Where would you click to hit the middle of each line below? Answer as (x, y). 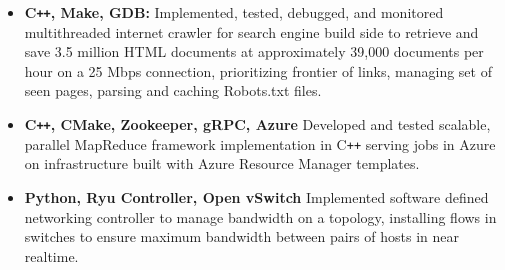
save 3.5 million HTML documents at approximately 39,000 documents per (254, 51)
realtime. (51, 255)
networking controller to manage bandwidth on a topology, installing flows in (260, 216)
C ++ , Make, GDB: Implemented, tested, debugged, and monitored (234, 12)
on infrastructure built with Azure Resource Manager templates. (222, 163)
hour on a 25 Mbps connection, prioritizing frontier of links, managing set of (258, 70)
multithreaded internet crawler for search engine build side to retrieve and (251, 31)
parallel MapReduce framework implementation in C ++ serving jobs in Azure (260, 143)
